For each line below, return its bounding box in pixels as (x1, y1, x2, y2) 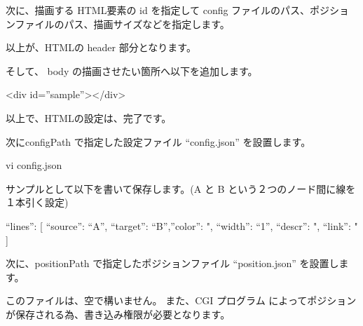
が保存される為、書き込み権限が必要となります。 (6, 306, 231, 321)
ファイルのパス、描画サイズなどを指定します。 (15, 16, 230, 31)
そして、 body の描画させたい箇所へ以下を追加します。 (6, 63, 258, 78)
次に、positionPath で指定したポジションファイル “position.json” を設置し (6, 256, 339, 271)
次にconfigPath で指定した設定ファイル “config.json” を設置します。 (6, 134, 311, 149)
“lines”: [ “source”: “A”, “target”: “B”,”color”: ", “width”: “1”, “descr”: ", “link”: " (6, 218, 358, 233)
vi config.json (6, 158, 62, 172)
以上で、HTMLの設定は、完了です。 (6, 110, 172, 125)
